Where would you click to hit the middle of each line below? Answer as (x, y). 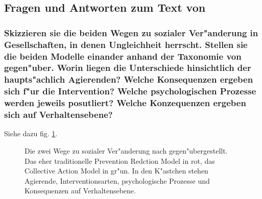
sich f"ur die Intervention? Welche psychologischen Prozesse (130, 91)
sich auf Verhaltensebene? (58, 115)
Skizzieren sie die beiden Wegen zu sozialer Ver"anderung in (131, 32)
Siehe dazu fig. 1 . (31, 133)
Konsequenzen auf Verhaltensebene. (80, 191)
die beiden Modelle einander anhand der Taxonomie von (123, 56)
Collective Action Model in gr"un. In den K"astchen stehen (116, 171)
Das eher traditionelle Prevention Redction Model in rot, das (120, 160)
